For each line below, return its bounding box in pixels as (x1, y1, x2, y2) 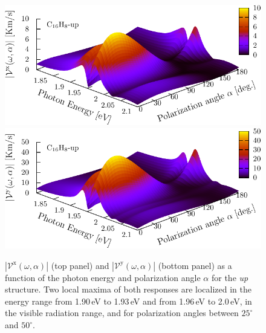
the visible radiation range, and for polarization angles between (5, 306, 239, 319)
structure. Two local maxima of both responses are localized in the (5, 283, 252, 296)
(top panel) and (51, 259, 109, 271)
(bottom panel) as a (158, 259, 232, 271)
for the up (211, 271, 248, 283)
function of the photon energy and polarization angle (5, 271, 201, 283)
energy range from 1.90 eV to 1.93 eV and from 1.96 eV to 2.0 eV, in (5, 294, 252, 307)
